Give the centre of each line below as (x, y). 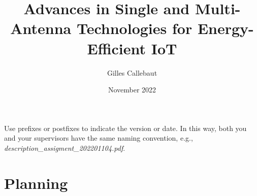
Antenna (41, 28)
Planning (36, 183)
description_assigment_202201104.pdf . (65, 148)
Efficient (117, 48)
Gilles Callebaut (132, 72)
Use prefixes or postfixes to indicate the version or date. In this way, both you (125, 128)
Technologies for (134, 28)
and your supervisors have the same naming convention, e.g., (99, 138)
